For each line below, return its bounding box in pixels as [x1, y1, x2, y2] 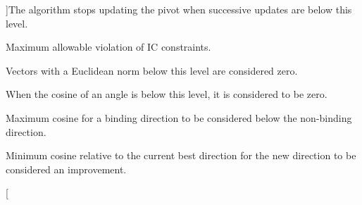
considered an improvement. [6, 161, 127, 176]
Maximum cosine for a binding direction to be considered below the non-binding [6, 110, 352, 125]
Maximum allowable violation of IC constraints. [6, 39, 211, 54]
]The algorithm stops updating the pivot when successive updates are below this [6, 2, 352, 16]
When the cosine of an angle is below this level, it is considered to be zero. [6, 87, 327, 101]
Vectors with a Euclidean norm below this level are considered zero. [6, 63, 298, 77]
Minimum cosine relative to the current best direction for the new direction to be [6, 148, 356, 163]
